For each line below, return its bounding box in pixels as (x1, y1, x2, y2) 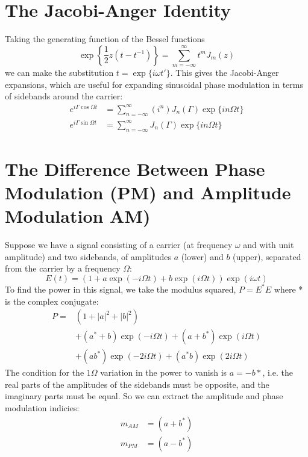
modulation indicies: (5, 402, 80, 414)
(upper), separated (233, 250, 301, 263)
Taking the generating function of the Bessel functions (5, 33, 205, 45)
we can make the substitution (5, 66, 114, 79)
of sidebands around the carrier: (5, 90, 123, 102)
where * (274, 282, 303, 295)
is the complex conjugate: (5, 294, 99, 307)
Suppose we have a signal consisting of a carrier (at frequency (5, 238, 233, 251)
